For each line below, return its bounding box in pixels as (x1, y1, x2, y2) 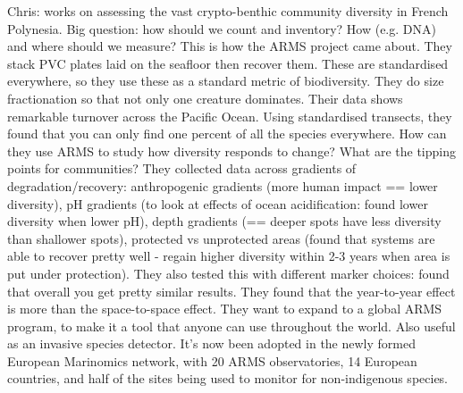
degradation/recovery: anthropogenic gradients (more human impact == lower (7, 176, 438, 195)
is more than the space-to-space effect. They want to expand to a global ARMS (7, 299, 442, 318)
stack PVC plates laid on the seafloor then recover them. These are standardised (7, 54, 449, 72)
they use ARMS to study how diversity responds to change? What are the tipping (7, 141, 456, 160)
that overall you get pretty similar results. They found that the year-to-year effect (7, 281, 456, 300)
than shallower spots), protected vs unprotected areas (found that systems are (7, 229, 435, 247)
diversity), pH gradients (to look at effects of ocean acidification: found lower (7, 194, 428, 213)
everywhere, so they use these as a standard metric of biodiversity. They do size (7, 71, 444, 90)
